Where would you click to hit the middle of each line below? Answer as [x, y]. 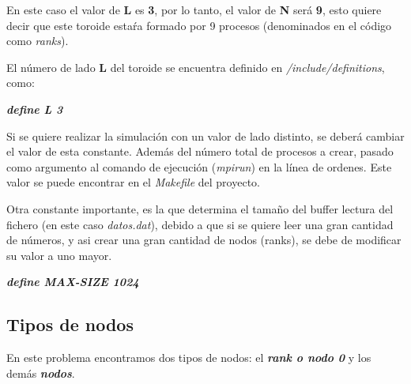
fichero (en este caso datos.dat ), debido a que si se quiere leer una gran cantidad [200, 224]
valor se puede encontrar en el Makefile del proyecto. [133, 182]
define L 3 [35, 109]
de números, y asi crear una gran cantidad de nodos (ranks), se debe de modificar [204, 240]
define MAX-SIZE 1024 [73, 282]
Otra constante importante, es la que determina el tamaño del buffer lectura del [200, 208]
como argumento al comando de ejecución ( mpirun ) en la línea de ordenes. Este [199, 166]
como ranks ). [38, 41]
